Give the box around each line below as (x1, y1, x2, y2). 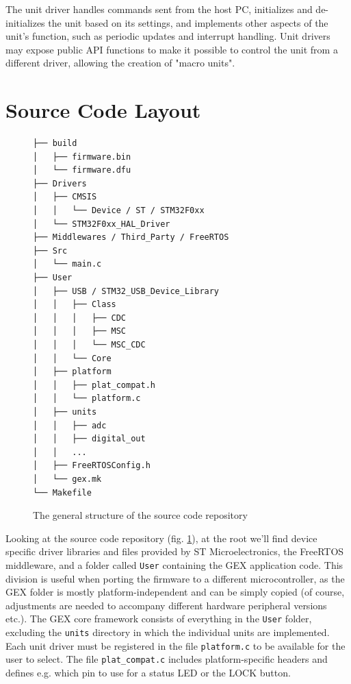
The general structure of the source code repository (33, 508, 248, 522)
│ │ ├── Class (33, 300, 116, 310)
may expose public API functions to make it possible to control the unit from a (5, 42, 338, 56)
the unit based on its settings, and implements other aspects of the (48, 15, 328, 29)
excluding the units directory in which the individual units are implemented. (5, 625, 330, 639)
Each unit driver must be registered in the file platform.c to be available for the (5, 638, 346, 652)
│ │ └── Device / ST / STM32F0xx (33, 206, 205, 216)
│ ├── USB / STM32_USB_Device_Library (33, 286, 220, 296)
